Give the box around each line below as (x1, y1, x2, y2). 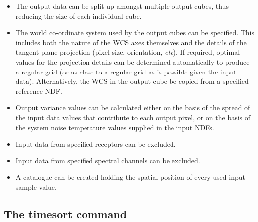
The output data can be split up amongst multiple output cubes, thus (15, 1, 229, 11)
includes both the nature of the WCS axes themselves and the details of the (15, 37, 247, 47)
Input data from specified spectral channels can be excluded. (15, 155, 200, 165)
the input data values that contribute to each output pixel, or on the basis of (15, 112, 251, 122)
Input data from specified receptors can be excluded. (15, 139, 176, 149)
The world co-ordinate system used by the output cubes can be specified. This (15, 27, 255, 38)
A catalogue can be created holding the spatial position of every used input (15, 172, 245, 182)
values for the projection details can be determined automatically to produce (15, 56, 250, 67)
